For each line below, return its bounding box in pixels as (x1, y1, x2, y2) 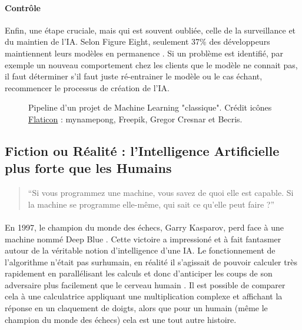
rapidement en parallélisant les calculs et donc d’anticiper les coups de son (5, 267, 273, 279)
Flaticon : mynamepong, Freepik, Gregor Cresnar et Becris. (28, 112, 243, 125)
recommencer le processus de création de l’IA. (5, 81, 170, 94)
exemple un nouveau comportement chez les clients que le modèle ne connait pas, (5, 58, 298, 71)
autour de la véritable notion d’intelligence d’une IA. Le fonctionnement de (5, 244, 276, 256)
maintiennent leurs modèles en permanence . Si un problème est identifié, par (5, 46, 283, 59)
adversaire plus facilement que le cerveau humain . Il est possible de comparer (5, 278, 286, 291)
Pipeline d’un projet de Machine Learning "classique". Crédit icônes (28, 101, 272, 114)
